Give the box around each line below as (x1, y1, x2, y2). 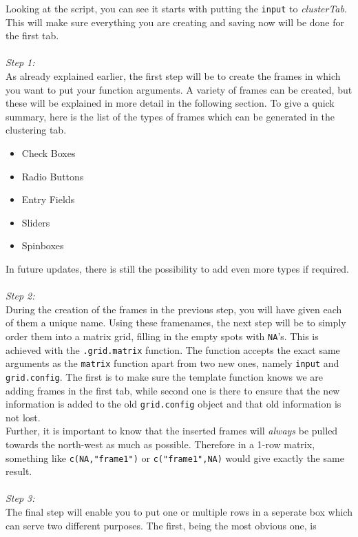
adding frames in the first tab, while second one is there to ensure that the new (6, 383, 340, 397)
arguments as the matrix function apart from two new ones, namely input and (6, 356, 339, 370)
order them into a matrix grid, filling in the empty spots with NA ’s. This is (6, 328, 319, 343)
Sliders (21, 215, 50, 229)
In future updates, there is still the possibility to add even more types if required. (6, 261, 349, 275)
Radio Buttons (21, 169, 84, 183)
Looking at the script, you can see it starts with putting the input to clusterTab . (6, 1, 347, 15)
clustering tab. (6, 123, 67, 137)
